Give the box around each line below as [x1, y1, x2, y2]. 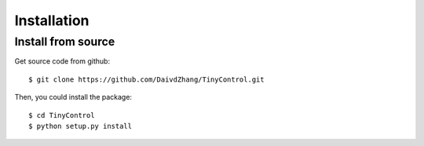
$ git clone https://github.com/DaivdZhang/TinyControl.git [28, 75, 265, 84]
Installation [14, 12, 90, 29]
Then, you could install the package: [14, 93, 133, 102]
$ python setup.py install [28, 122, 133, 130]
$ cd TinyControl [28, 111, 95, 119]
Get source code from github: [14, 57, 110, 66]
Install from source [14, 35, 115, 49]
